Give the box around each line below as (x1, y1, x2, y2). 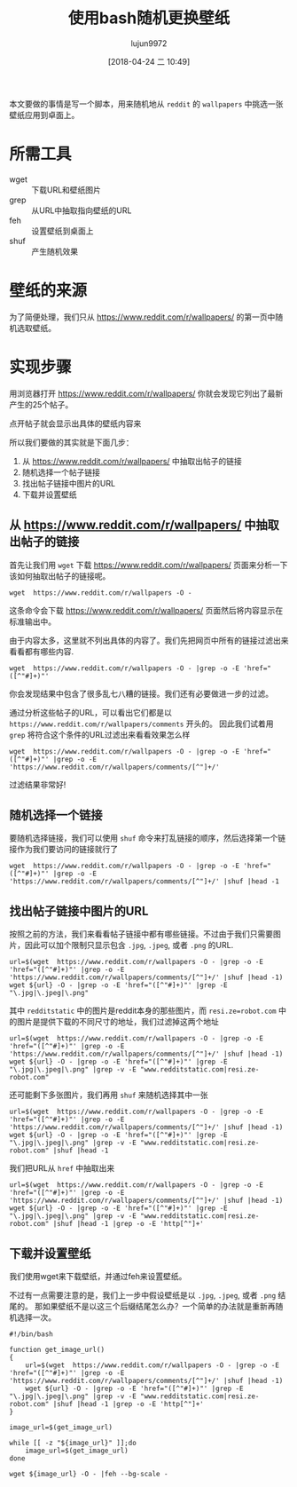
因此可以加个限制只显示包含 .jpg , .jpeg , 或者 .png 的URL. (24, 940, 234, 951)
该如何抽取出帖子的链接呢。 (9, 570, 111, 581)
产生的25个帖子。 (9, 399, 74, 409)
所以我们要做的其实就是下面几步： (9, 437, 134, 447)
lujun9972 (130, 37, 168, 49)
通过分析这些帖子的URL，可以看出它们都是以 (9, 707, 173, 717)
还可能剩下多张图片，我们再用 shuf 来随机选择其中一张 (9, 1089, 208, 1101)
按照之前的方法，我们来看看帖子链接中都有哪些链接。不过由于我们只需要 (9, 929, 273, 939)
